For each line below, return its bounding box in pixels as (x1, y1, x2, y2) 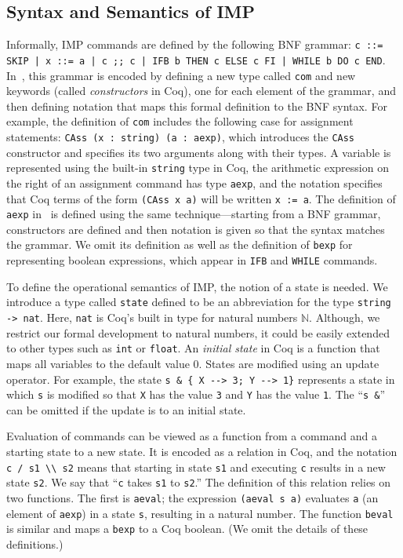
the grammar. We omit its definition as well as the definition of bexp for (6, 236, 353, 253)
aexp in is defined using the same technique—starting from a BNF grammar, (6, 206, 381, 222)
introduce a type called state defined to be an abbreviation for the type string (6, 294, 391, 310)
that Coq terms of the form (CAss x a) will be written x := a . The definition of (6, 190, 396, 206)
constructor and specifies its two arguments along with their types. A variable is (6, 144, 391, 160)
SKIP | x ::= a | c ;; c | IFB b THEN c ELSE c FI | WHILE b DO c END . (6, 51, 386, 67)
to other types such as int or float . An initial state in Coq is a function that (6, 340, 380, 356)
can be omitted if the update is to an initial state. (6, 401, 246, 418)
